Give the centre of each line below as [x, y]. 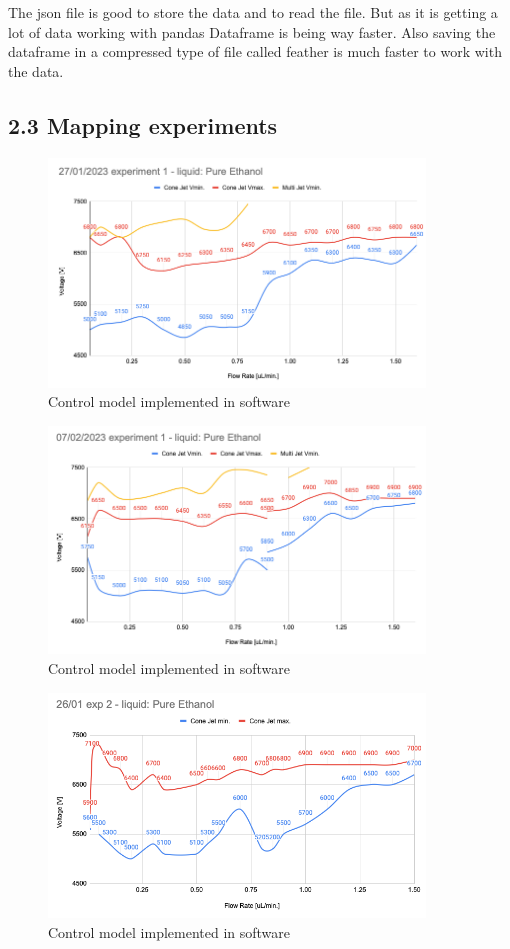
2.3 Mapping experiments [143, 124]
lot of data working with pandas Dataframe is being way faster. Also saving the [252, 31]
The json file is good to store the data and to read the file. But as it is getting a [253, 12]
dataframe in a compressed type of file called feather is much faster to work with [255, 51]
